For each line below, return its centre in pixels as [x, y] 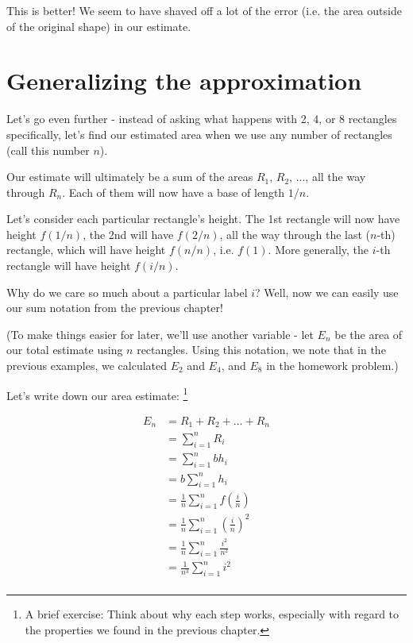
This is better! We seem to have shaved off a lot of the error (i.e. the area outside [204, 10]
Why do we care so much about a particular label [127, 292]
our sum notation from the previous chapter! [115, 308]
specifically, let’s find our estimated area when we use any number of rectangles [199, 134]
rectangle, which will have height [86, 250]
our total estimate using [65, 350]
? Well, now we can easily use [327, 292]
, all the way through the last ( [295, 234]
